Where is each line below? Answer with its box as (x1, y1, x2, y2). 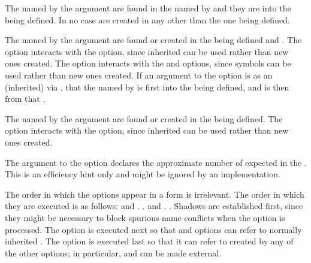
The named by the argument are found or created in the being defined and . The (5, 34, 302, 46)
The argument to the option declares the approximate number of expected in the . (5, 156, 307, 168)
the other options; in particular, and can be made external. (5, 246, 222, 259)
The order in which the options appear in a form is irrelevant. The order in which (5, 188, 304, 200)
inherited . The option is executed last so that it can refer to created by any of (5, 235, 294, 247)
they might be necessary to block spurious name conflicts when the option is (5, 211, 285, 223)
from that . (5, 92, 46, 105)
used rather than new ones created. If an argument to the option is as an (5, 68, 273, 81)
